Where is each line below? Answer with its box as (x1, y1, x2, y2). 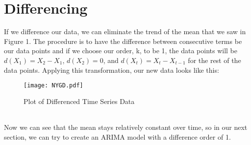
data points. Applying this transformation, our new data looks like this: (4, 64, 219, 75)
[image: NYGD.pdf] (24, 82, 83, 89)
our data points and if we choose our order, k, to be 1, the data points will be (4, 45, 238, 56)
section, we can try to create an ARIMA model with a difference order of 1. (4, 131, 231, 142)
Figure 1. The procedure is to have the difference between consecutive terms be (4, 36, 242, 46)
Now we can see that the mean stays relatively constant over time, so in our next (4, 122, 248, 132)
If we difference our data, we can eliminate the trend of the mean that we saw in (4, 26, 246, 37)
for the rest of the (188, 55, 241, 65)
